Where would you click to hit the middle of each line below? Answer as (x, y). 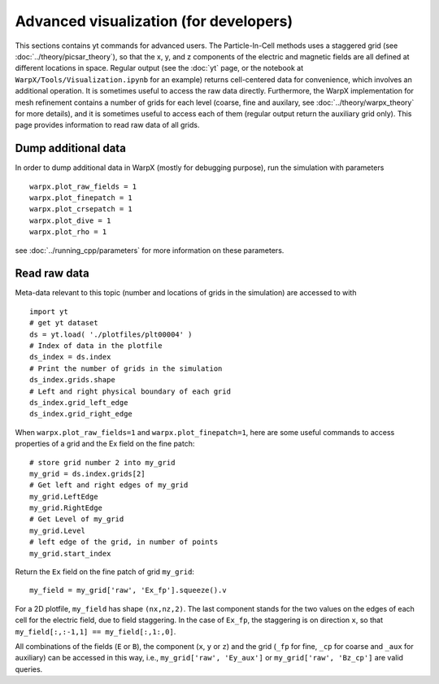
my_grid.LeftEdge (64, 497)
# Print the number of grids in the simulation (126, 368)
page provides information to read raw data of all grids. (107, 125)
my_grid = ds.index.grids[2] (87, 473)
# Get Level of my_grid (77, 519)
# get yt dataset (64, 323)
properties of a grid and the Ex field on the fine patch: (105, 444)
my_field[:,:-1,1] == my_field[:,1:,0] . (96, 631)
